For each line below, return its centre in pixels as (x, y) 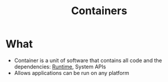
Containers (99, 11)
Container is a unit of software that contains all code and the (88, 60)
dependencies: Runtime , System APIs (60, 67)
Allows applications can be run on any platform (72, 73)
